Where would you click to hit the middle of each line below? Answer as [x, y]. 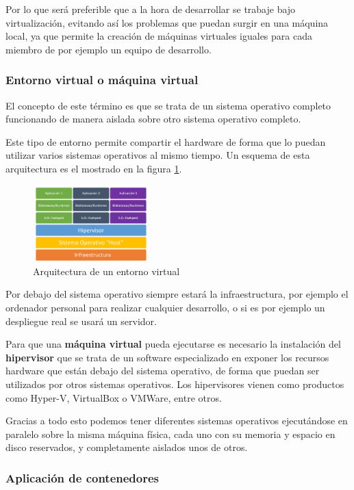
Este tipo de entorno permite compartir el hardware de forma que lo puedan [166, 141]
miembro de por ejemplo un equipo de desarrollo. [109, 49]
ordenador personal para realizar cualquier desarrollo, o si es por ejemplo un [165, 307]
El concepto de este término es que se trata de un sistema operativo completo [168, 105]
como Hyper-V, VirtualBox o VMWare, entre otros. [114, 397]
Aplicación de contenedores [83, 477]
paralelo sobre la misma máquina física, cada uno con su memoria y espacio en [170, 434]
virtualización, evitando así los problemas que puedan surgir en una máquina [167, 22]
